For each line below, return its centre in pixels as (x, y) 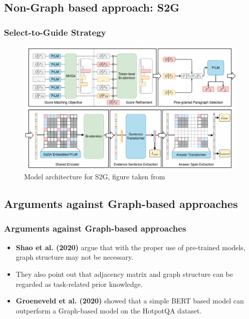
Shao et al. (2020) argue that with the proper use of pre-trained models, (131, 247)
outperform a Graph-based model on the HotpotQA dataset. (109, 310)
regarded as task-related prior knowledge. (79, 284)
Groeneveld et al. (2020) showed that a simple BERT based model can (130, 301)
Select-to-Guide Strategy (55, 32)
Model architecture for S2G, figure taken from (95, 177)
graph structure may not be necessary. (74, 257)
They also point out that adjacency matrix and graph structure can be (124, 274)
